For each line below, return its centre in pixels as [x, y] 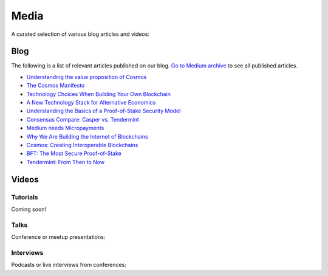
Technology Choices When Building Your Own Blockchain [99, 94]
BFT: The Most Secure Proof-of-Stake [74, 154]
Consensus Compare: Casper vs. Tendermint [83, 119]
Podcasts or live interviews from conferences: [69, 265]
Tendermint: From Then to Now [66, 162]
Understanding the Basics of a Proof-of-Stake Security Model [104, 111]
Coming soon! [29, 209]
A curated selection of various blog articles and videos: [80, 34]
